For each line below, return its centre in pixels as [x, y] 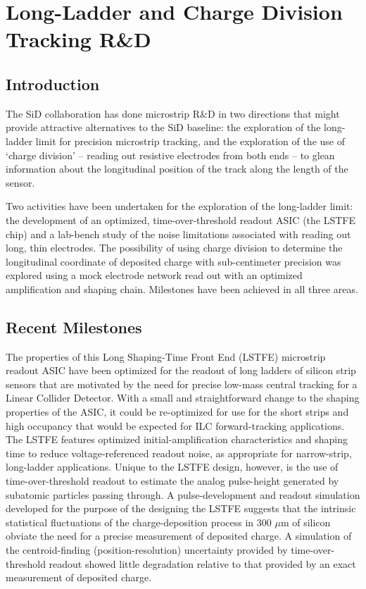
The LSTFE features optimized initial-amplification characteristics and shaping [177, 439]
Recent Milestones [74, 327]
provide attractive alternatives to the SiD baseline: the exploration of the [163, 127]
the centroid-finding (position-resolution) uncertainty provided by [147, 550]
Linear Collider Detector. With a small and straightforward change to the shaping [183, 398]
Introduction [53, 83]
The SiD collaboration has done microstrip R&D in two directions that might [173, 113]
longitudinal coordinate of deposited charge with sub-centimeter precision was [173, 261]
